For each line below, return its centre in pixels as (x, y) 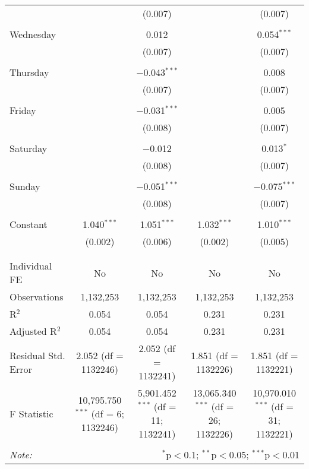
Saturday (29, 148)
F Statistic (31, 413)
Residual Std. (37, 355)
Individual (31, 266)
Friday (23, 110)
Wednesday (33, 34)
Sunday (25, 186)
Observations (37, 297)
